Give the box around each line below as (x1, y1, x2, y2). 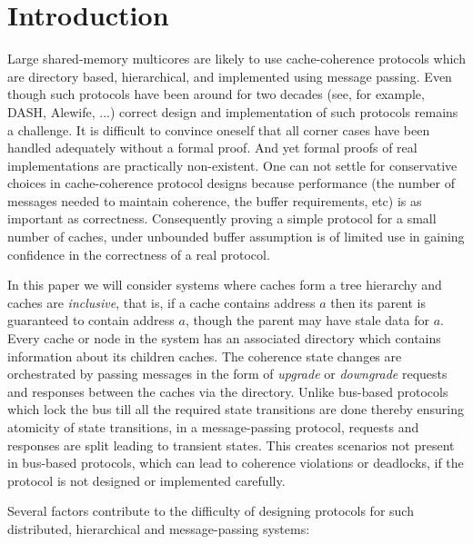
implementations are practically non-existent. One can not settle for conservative (7, 155, 458, 174)
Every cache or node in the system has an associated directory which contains (7, 329, 441, 348)
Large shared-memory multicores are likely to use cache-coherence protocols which (7, 49, 466, 68)
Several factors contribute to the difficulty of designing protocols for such (7, 501, 414, 520)
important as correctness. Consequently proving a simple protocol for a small (7, 209, 437, 228)
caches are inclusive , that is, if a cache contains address (7, 292, 316, 312)
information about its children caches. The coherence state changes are (7, 346, 402, 365)
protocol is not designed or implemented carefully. (7, 470, 286, 490)
